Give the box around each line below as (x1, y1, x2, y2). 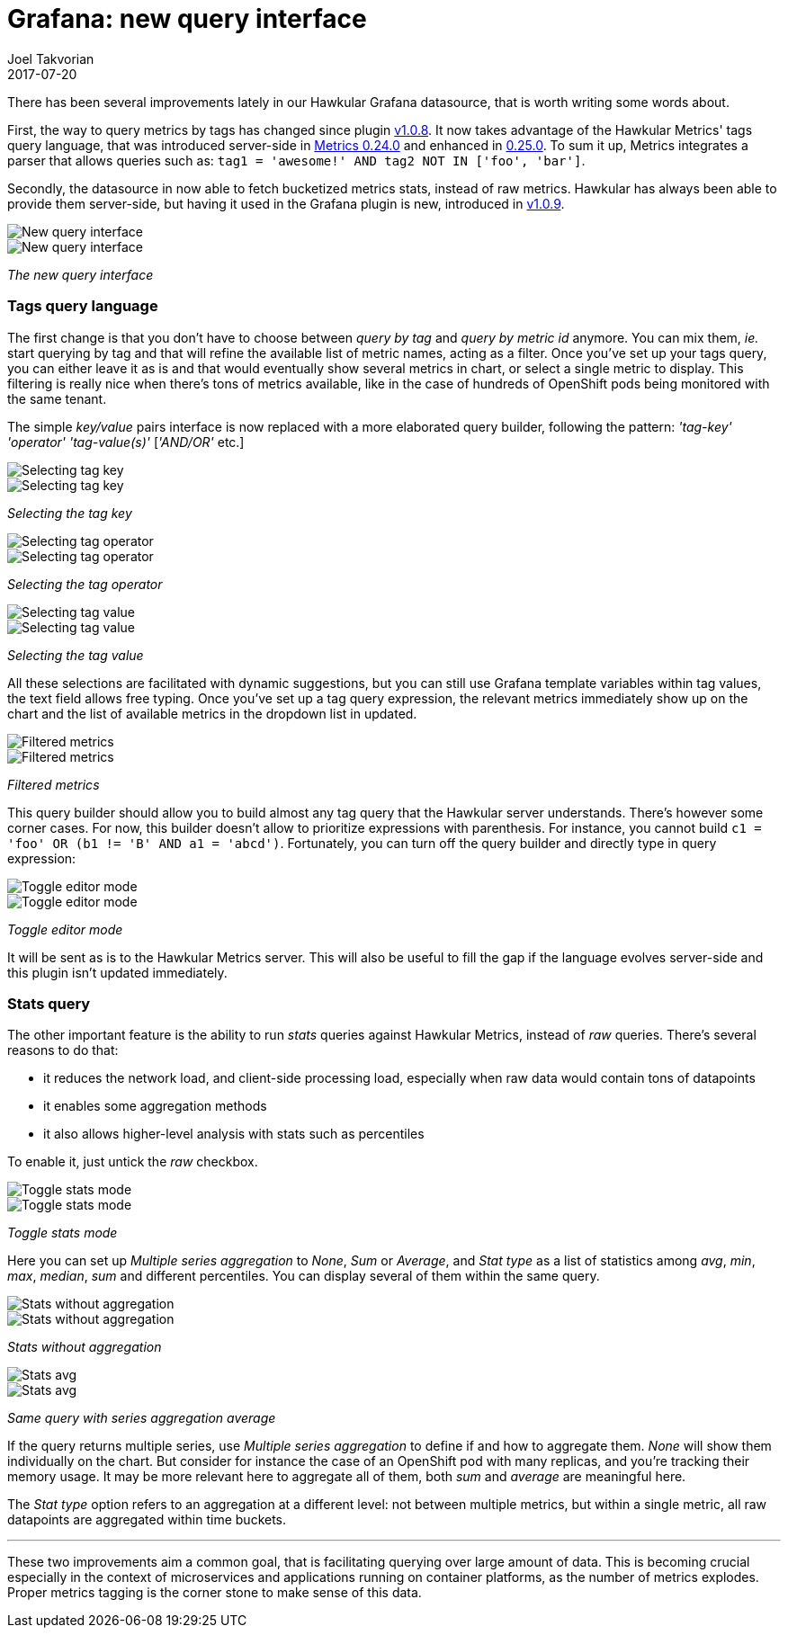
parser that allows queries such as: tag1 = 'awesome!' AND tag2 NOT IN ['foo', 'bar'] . (7, 152, 586, 168)
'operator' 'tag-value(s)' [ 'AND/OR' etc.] (7, 433, 245, 450)
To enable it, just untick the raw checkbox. (7, 1154, 258, 1170)
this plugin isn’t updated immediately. (7, 964, 228, 980)
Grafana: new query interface (7, 4, 367, 34)
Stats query (7, 994, 91, 1013)
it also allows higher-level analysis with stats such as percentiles (43, 1126, 425, 1142)
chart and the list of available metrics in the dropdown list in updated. (7, 705, 417, 721)
